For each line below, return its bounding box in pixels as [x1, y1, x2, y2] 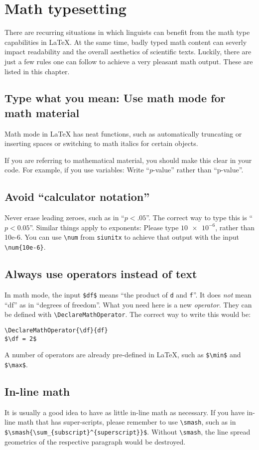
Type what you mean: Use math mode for [4, 90, 226, 106]
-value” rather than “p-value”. [153, 164, 244, 175]
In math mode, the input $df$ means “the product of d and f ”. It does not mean [4, 289, 252, 300]
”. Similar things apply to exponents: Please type [29, 222, 179, 232]
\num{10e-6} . [4, 242, 46, 252]
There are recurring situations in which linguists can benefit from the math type [4, 27, 250, 37]
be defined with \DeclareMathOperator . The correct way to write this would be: [4, 309, 251, 319]
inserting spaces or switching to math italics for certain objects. [4, 138, 198, 149]
